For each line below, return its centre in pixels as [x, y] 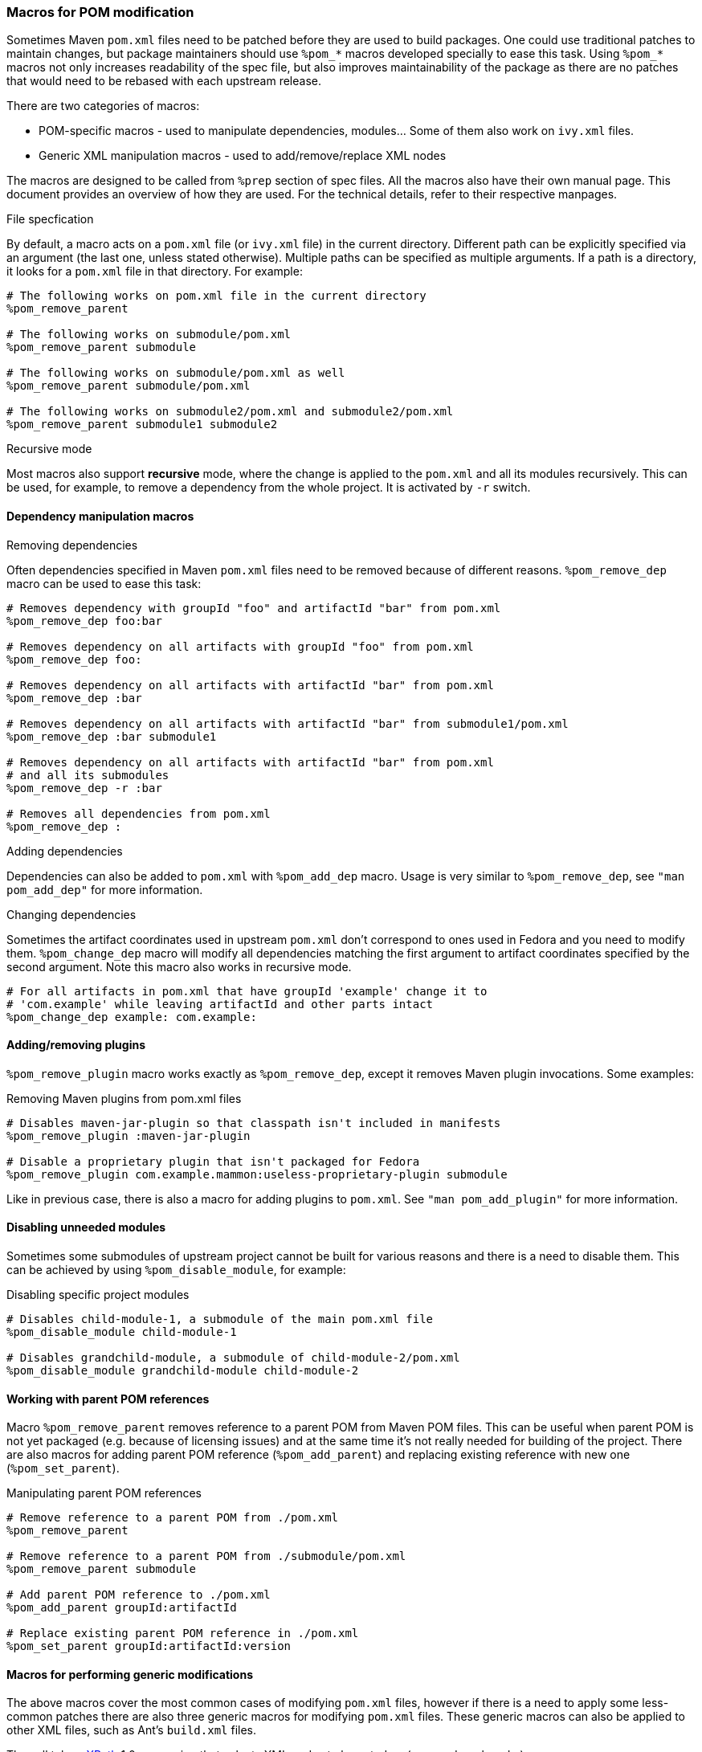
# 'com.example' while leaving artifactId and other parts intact [220, 1004]
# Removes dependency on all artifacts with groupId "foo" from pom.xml [240, 646]
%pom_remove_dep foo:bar [84, 621]
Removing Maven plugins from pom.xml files [124, 1098]
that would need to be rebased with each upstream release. [164, 81]
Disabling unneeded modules [86, 1227]
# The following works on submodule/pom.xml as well [176, 373]
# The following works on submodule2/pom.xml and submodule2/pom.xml [230, 412]
